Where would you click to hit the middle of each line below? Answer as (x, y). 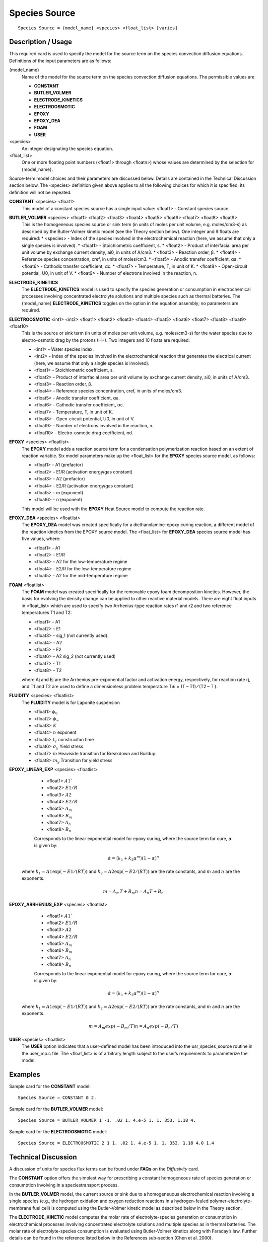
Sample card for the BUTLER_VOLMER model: (56, 1109)
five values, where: (41, 539)
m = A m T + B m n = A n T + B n (133, 892)
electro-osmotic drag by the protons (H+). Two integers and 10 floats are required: (106, 340)
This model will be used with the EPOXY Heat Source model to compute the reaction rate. (113, 509)
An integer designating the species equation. (67, 149)
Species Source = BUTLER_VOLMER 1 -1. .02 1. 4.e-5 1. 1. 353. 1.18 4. (107, 1121)
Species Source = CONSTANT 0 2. (57, 1098)
